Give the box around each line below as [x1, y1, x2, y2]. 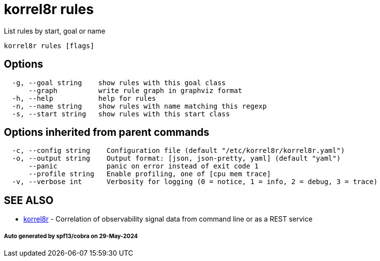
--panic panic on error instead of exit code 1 [28, 162, 259, 170]
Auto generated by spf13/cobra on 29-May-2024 [4, 232, 138, 240]
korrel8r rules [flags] [4, 41, 95, 50]
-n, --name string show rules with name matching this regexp [12, 102, 267, 110]
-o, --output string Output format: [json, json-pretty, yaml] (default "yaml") [12, 154, 341, 163]
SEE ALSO [4, 194, 54, 206]
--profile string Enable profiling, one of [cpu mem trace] [28, 170, 271, 178]
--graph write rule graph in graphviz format [28, 86, 242, 94]
